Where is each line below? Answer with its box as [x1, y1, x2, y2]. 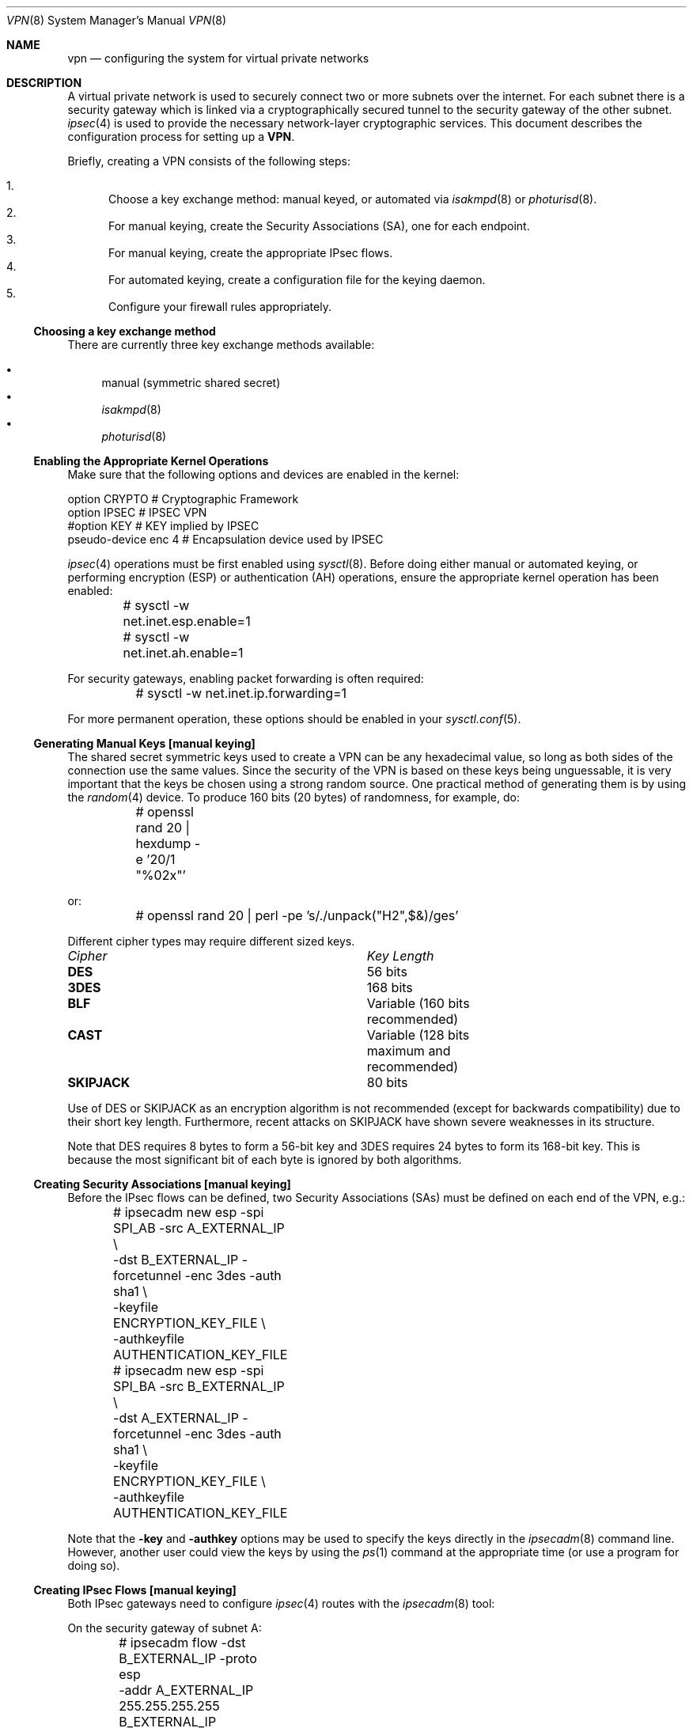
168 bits [366, 980, 413, 995]
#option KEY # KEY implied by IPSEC [67, 519, 259, 532]
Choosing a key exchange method [33, 324, 216, 338]
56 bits [366, 964, 407, 980]
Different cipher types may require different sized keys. [67, 934, 355, 948]
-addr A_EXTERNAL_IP [119, 1682, 254, 1698]
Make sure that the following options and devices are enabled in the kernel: [67, 468, 460, 481]
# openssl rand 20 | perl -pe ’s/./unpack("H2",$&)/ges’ [135, 908, 459, 923]
